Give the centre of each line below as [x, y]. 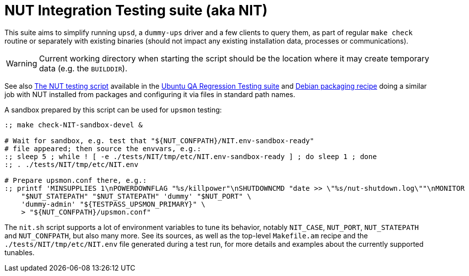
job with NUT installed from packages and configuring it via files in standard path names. [150, 94]
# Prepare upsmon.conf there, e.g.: [76, 180]
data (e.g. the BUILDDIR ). [83, 68]
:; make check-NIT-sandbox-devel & [74, 125]
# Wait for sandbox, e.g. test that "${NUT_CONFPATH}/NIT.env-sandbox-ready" [159, 140]
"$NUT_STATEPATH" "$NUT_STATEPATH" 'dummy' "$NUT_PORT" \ [136, 196]
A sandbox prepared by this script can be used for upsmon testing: [113, 110]
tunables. [20, 252]
